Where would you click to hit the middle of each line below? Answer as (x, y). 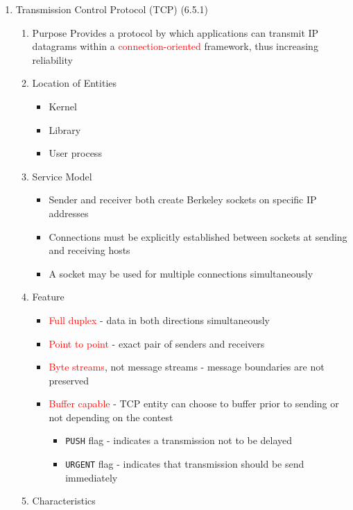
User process (75, 153)
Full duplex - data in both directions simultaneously (160, 320)
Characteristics (64, 501)
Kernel (63, 106)
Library (65, 129)
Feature (48, 297)
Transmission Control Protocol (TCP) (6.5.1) (112, 9)
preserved (69, 380)
